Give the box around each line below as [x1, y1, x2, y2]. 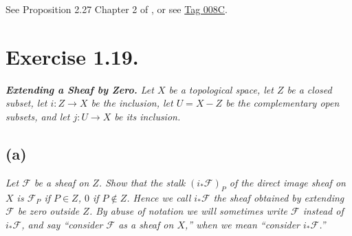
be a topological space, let [168, 82, 274, 96]
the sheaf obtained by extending [213, 190, 344, 204]
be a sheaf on [34, 175, 89, 189]
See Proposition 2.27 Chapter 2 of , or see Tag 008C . [5, 2, 228, 16]
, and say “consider [21, 217, 103, 231]
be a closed [287, 82, 332, 96]
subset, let [5, 96, 47, 110]
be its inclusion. [114, 109, 181, 123]
